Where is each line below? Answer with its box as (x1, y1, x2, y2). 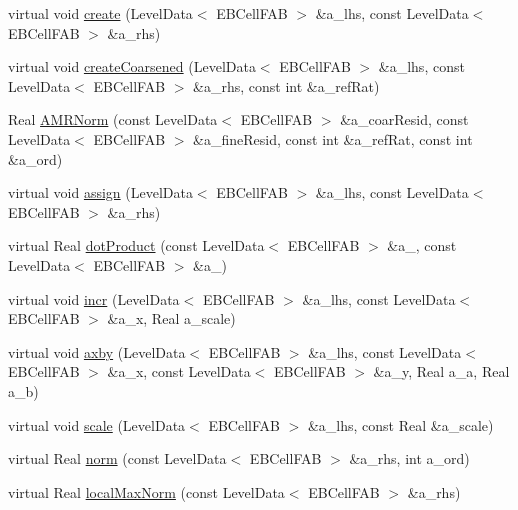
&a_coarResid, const (340, 109, 469, 130)
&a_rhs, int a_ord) (349, 448, 470, 469)
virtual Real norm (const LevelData (8, 448, 227, 469)
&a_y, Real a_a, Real (373, 361, 510, 382)
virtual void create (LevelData (8, 3, 193, 23)
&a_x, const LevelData (107, 361, 251, 382)
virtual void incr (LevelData (8, 288, 180, 309)
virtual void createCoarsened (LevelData (8, 56, 256, 77)
